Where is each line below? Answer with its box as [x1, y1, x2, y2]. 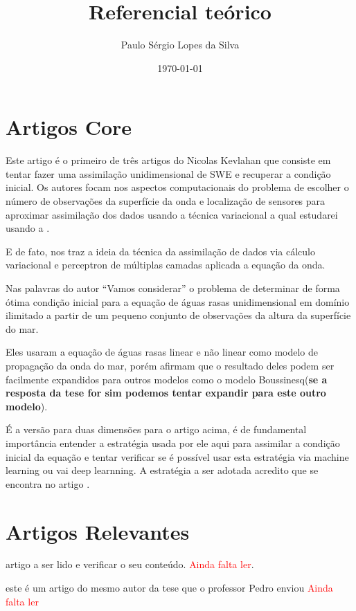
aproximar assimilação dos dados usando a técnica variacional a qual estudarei [6, 207, 338, 221]
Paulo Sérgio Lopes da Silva [121, 37, 240, 52]
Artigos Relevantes [6, 517, 190, 545]
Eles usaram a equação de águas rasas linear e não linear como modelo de [6, 345, 319, 359]
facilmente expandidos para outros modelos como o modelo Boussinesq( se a [6, 372, 328, 386]
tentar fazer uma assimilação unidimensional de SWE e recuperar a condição [6, 166, 331, 181]
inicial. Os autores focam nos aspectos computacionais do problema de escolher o [6, 180, 349, 194]
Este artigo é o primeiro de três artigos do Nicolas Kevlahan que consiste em [6, 153, 331, 167]
